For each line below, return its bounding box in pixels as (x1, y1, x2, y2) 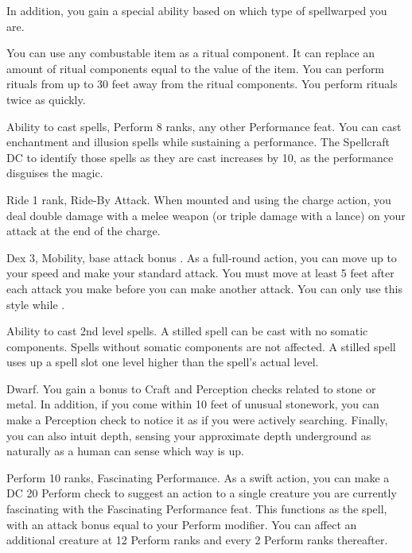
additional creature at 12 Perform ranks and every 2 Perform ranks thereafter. (6, 532, 388, 548)
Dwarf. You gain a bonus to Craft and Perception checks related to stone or (6, 380, 376, 396)
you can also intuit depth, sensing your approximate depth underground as (6, 427, 371, 443)
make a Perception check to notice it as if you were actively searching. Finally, (6, 412, 388, 428)
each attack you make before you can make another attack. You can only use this (6, 280, 402, 296)
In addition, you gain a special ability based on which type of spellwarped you (6, 2, 387, 18)
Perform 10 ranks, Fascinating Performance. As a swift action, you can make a (6, 469, 390, 485)
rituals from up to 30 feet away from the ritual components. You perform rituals (6, 75, 398, 92)
